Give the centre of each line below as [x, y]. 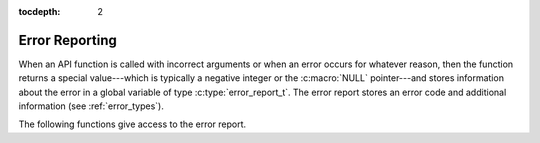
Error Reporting [67, 40]
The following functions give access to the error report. [132, 124]
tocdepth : [39, 11]
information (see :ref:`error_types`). [91, 106]
